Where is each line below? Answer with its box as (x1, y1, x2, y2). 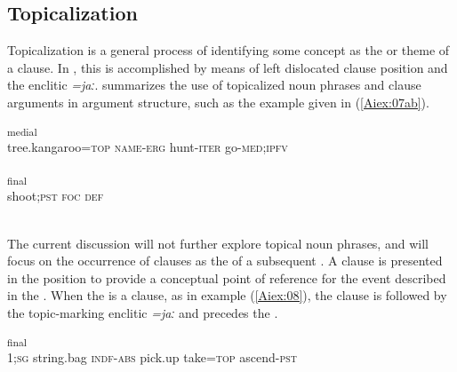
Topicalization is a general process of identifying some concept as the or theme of (7, 41, 450, 59)
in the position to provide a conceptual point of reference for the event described (7, 268, 446, 287)
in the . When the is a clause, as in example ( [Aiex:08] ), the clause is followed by (7, 286, 447, 305)
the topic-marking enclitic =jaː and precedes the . (7, 303, 278, 321)
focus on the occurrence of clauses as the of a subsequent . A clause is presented (7, 251, 443, 270)
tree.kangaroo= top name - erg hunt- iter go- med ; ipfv (7, 137, 288, 155)
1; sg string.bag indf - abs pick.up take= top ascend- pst (7, 347, 298, 366)
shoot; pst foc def (7, 186, 104, 205)
